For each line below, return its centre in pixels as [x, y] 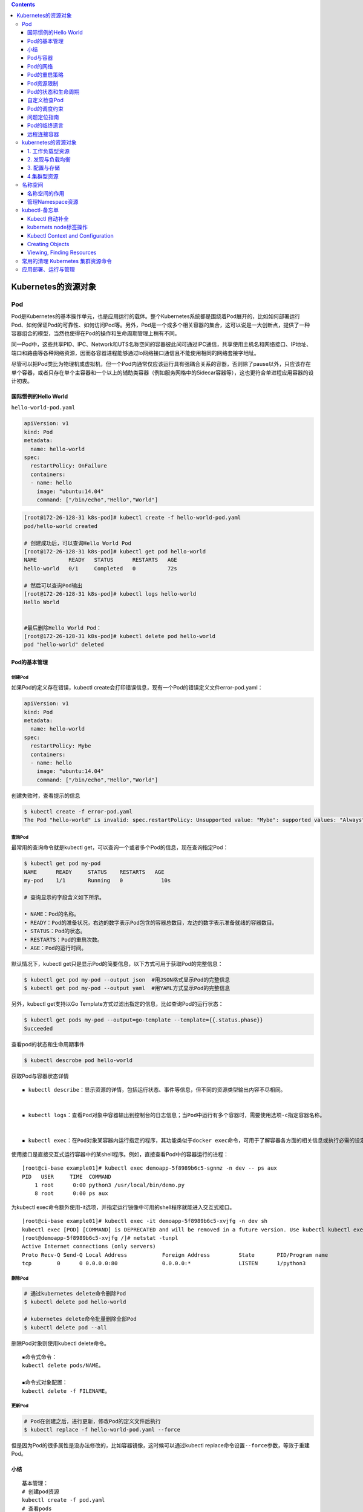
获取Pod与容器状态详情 [40, 1076]
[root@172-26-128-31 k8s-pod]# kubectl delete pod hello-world [120, 636]
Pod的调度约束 [45, 108]
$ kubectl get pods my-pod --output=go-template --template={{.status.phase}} [143, 1020]
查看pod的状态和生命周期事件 [48, 1044]
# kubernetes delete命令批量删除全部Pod [80, 1319]
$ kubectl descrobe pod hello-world [78, 1060]
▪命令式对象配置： [45, 1383]
